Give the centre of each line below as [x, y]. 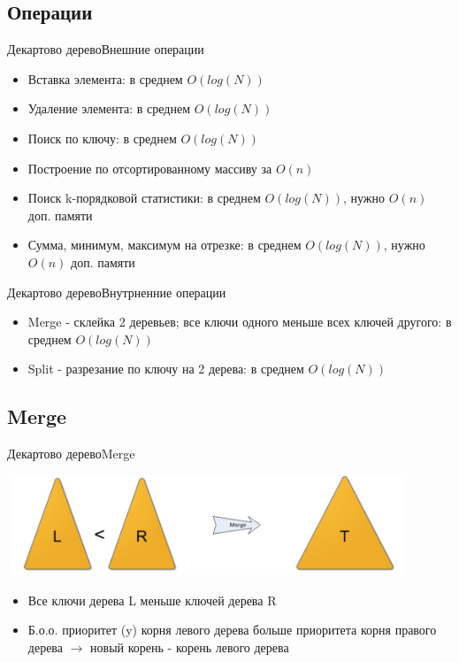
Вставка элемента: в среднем [105, 78]
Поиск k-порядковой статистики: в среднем [144, 198]
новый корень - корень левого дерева [190, 647]
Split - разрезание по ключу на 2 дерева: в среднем [166, 369]
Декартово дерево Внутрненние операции [117, 292]
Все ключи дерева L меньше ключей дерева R [152, 600]
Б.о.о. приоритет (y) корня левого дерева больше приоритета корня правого [232, 630]
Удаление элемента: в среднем [109, 108]
